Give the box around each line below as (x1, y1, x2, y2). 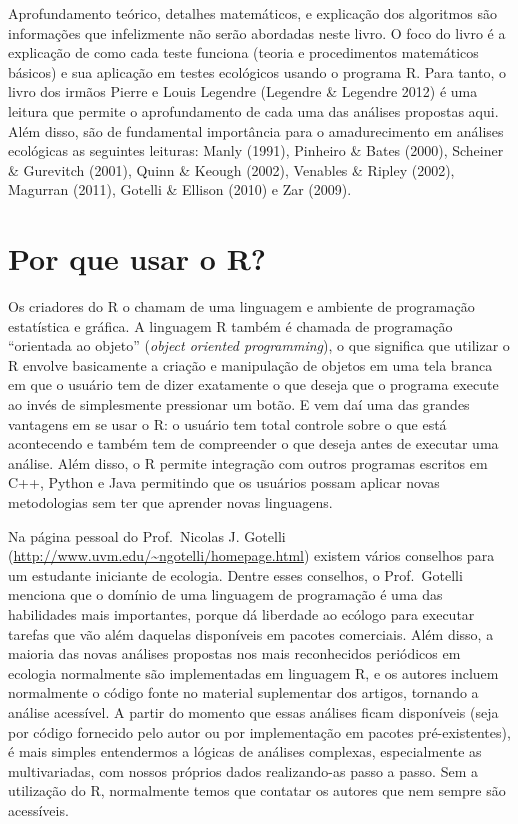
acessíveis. (8, 799, 69, 820)
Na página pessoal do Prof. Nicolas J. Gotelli (8, 525, 286, 546)
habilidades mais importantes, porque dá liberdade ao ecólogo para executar (8, 603, 475, 624)
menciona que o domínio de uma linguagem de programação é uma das (8, 584, 443, 605)
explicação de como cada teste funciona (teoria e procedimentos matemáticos (8, 42, 479, 63)
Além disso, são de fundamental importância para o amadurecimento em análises (8, 120, 504, 141)
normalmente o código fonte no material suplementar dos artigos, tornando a (8, 682, 479, 703)
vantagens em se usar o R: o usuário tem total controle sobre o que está (8, 413, 447, 434)
